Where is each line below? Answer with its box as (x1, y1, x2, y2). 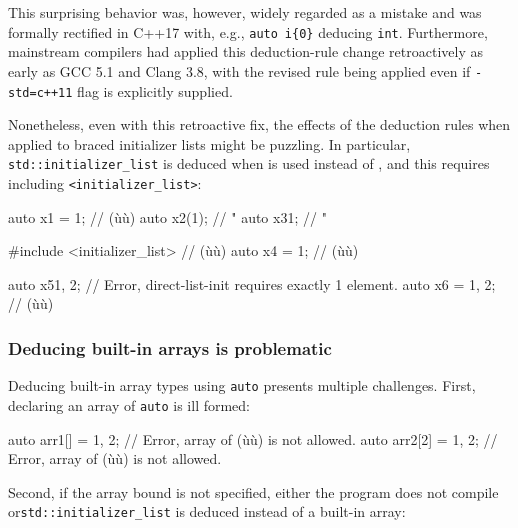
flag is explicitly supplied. (77, 80, 233, 101)
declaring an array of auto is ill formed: (8, 394, 251, 415)
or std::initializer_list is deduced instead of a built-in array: (8, 501, 406, 522)
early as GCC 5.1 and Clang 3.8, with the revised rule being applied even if (8, 60, 471, 81)
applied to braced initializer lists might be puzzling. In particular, (8, 133, 411, 154)
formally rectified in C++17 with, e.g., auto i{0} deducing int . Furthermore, (8, 21, 488, 42)
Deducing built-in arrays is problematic (8, 335, 332, 360)
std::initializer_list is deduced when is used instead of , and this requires (8, 153, 490, 174)
